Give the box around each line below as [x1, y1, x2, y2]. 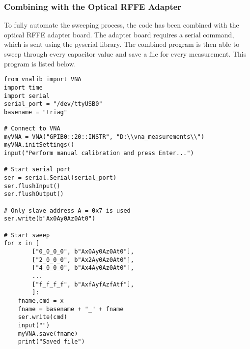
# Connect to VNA [4, 125, 60, 132]
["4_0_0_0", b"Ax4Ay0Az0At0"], [32, 264, 134, 272]
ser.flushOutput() [4, 190, 64, 198]
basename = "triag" [4, 108, 67, 116]
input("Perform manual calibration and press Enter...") [4, 150, 194, 157]
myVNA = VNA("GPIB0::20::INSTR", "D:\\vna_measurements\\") [4, 133, 205, 140]
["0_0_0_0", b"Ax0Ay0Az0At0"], [32, 248, 134, 255]
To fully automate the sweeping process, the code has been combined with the [4, 20, 239, 30]
